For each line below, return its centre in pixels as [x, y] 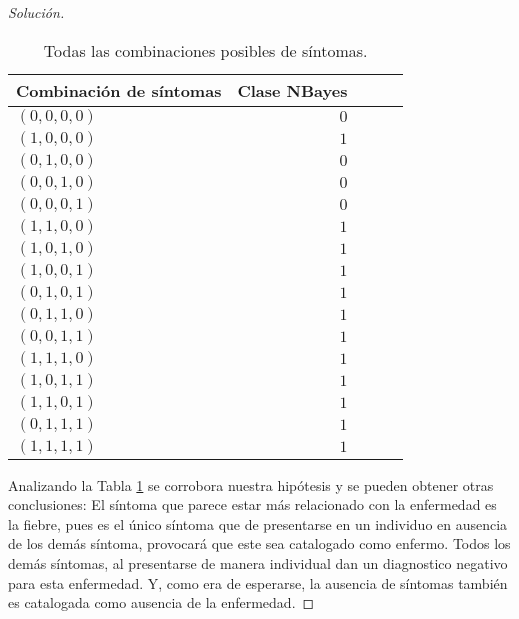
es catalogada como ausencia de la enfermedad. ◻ [161, 602]
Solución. [36, 12]
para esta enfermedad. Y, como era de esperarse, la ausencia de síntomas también [258, 582]
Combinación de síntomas [119, 90]
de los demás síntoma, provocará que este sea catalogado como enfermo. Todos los [259, 543]
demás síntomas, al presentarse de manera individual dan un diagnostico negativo [258, 562]
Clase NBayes [292, 90]
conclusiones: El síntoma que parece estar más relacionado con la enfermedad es [252, 504]
